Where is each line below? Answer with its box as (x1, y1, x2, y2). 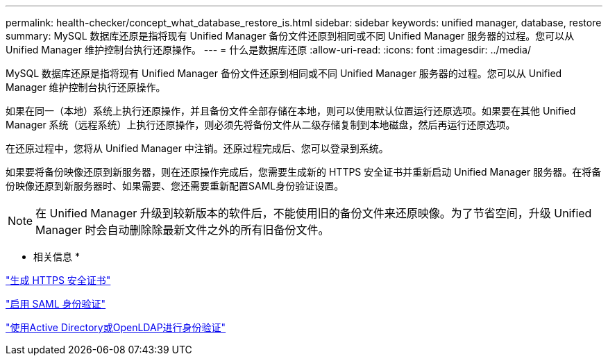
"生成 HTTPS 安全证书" (6, 274, 111, 286)
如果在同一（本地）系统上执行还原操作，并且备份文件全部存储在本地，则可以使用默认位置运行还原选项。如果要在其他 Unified (6, 105, 576, 117)
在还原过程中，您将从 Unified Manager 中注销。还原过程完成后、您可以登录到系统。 (6, 142, 389, 154)
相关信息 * (33, 251, 80, 262)
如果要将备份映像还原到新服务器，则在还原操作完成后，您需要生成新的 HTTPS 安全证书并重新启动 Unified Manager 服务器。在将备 (6, 166, 602, 178)
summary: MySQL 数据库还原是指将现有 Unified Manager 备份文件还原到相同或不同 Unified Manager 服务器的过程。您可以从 (6, 30, 575, 42)
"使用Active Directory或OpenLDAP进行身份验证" (6, 321, 226, 333)
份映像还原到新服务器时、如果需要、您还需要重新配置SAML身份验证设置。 (6, 180, 344, 192)
